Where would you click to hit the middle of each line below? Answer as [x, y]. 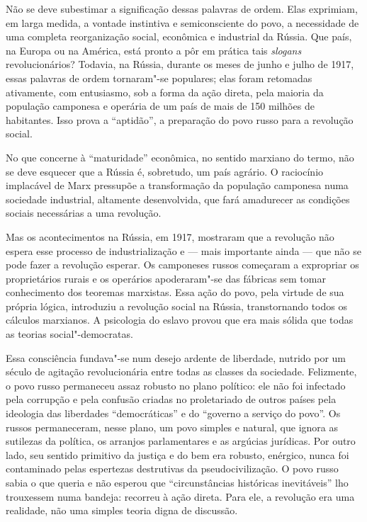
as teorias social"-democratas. [69, 334]
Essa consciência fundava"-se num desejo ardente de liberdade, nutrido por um [176, 357]
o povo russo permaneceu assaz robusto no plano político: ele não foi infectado [176, 385]
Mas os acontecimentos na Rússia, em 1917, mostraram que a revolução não [170, 236]
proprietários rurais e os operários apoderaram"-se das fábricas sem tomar [166, 278]
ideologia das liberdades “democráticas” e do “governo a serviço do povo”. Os [173, 413]
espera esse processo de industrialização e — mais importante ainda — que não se [183, 250]
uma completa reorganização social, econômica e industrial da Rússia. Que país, [179, 36]
